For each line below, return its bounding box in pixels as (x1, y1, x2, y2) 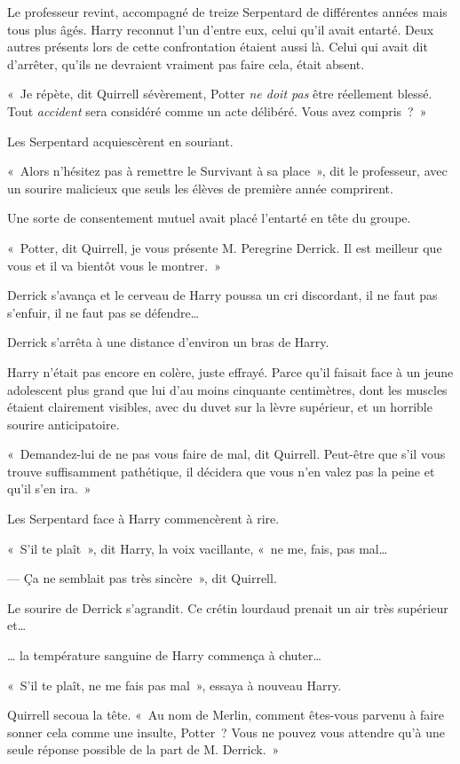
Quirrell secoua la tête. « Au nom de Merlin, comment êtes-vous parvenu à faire (7, 705, 444, 724)
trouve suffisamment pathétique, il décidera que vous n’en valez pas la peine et (7, 461, 435, 480)
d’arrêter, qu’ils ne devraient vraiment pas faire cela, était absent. (7, 54, 365, 73)
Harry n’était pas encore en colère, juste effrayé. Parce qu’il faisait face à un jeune (7, 362, 454, 381)
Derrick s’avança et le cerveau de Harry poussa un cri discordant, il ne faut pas (7, 286, 438, 304)
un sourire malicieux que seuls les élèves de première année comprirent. (7, 178, 393, 197)
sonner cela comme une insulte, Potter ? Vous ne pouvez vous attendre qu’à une (7, 722, 445, 741)
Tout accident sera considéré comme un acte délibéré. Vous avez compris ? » (7, 101, 427, 120)
